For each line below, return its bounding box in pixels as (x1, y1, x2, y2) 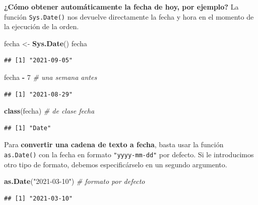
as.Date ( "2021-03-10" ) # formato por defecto (4, 176, 145, 186)
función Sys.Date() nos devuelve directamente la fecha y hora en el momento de (4, 11, 254, 22)
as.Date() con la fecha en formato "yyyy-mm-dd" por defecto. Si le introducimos (4, 149, 254, 159)
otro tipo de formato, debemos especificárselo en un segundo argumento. (4, 159, 227, 169)
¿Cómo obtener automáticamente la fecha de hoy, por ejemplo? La (4, 2, 239, 12)
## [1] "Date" (4, 124, 51, 132)
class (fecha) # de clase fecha (4, 106, 95, 116)
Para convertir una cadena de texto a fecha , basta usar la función (4, 139, 224, 150)
